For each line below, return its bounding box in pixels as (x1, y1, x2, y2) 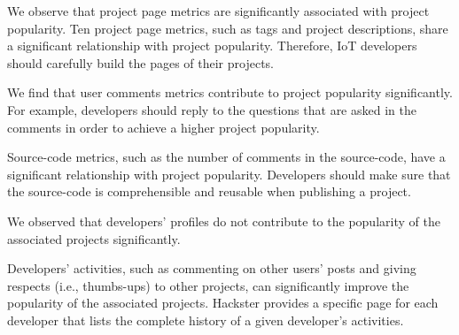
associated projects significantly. (7, 229, 181, 247)
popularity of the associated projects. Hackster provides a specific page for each (7, 293, 439, 312)
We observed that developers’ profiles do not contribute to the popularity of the (7, 211, 440, 230)
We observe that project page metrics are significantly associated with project (7, 2, 430, 19)
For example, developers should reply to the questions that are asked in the (7, 100, 416, 118)
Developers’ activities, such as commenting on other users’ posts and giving (7, 259, 416, 278)
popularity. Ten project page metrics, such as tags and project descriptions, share (7, 19, 448, 37)
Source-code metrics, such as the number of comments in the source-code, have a (7, 148, 446, 166)
